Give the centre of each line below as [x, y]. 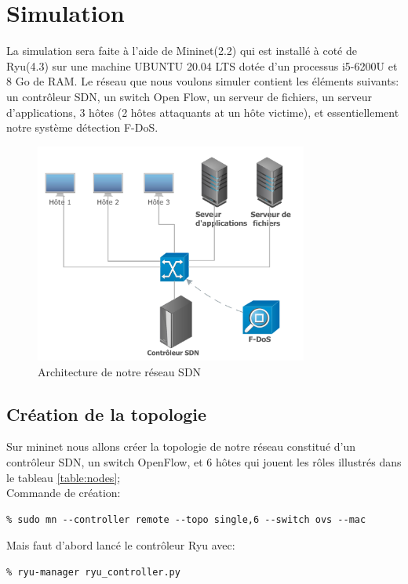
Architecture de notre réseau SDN [120, 371]
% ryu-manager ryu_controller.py [93, 572]
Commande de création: [64, 493]
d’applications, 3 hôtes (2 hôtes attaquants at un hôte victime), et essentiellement [203, 112]
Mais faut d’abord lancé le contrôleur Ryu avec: [121, 545]
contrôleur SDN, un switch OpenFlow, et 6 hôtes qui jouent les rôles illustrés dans [204, 461]
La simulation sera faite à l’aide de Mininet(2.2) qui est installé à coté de [182, 51]
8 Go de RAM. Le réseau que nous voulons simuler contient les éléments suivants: [203, 81]
